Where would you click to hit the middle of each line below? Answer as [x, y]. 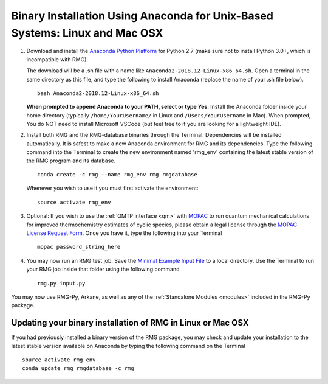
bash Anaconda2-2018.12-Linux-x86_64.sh [98, 93]
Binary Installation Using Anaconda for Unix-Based [142, 16]
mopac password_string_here [79, 247]
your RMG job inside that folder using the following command [103, 269]
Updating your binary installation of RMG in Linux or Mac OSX [130, 323]
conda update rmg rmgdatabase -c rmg [78, 368]
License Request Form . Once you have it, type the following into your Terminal [124, 233]
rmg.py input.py [61, 283]
